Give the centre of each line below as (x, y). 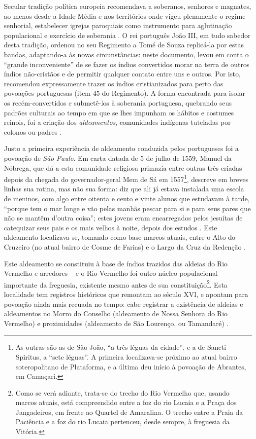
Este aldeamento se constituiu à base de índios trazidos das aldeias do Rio (116, 263)
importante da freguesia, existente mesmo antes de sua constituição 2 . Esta (116, 284)
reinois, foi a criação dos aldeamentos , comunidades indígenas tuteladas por (117, 122)
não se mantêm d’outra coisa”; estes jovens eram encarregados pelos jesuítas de (123, 218)
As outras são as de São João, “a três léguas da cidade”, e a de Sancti (121, 347)
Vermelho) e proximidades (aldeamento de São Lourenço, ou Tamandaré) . (116, 323)
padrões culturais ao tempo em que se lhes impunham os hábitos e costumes (119, 112)
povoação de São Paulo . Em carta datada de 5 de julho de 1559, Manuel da (118, 158)
